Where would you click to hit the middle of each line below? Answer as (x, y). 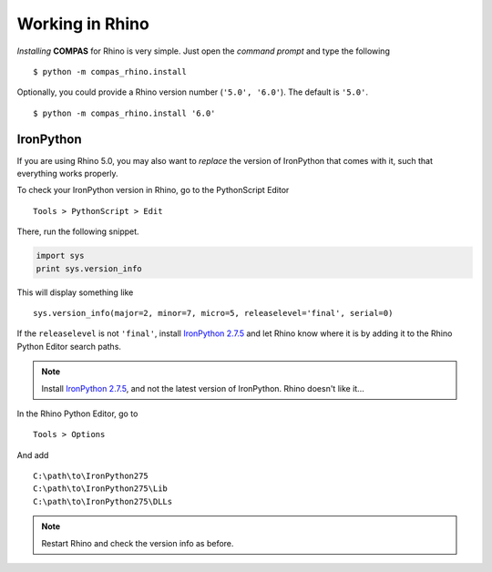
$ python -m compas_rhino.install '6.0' (124, 113)
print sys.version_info (89, 268)
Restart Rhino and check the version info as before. (138, 543)
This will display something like (75, 292)
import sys (60, 256)
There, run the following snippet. (78, 231)
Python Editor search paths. (69, 346)
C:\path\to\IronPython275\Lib (101, 489)
